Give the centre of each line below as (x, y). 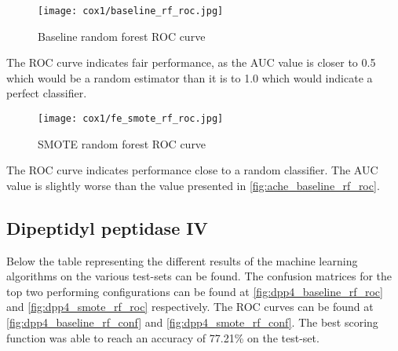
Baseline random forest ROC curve (122, 36)
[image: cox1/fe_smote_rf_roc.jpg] (131, 119)
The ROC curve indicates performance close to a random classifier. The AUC (192, 170)
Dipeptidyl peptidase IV (107, 227)
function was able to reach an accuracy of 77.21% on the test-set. (163, 337)
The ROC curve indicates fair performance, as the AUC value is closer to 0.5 (191, 62)
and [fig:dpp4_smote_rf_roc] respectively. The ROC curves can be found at (190, 307)
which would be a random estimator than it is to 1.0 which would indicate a (190, 77)
